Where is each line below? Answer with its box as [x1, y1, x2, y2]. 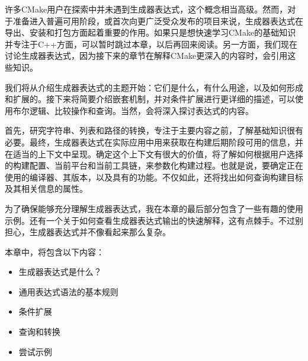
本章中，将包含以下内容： [5, 245, 104, 258]
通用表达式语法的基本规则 [18, 285, 118, 297]
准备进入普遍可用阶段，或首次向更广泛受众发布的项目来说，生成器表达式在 [12, 14, 303, 27]
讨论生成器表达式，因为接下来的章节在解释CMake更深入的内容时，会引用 [5, 49, 288, 62]
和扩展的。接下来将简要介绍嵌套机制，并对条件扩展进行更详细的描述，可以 [5, 93, 295, 105]
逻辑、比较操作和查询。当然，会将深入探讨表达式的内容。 [29, 104, 254, 116]
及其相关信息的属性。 [5, 182, 88, 195]
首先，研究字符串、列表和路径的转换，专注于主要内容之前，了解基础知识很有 [5, 124, 303, 137]
